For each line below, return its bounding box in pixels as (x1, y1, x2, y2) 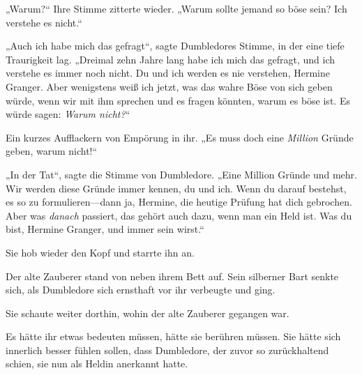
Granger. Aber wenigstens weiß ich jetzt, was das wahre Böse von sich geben (6, 79, 333, 93)
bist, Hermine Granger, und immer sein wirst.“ (6, 222, 204, 236)
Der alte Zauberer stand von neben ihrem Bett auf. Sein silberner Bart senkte (6, 268, 339, 283)
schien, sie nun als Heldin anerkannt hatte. (6, 356, 188, 371)
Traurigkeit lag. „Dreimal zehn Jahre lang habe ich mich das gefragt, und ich (6, 52, 335, 66)
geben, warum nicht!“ (6, 144, 98, 158)
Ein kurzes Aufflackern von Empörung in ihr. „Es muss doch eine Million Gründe (6, 130, 354, 144)
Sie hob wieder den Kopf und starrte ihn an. (6, 245, 195, 259)
